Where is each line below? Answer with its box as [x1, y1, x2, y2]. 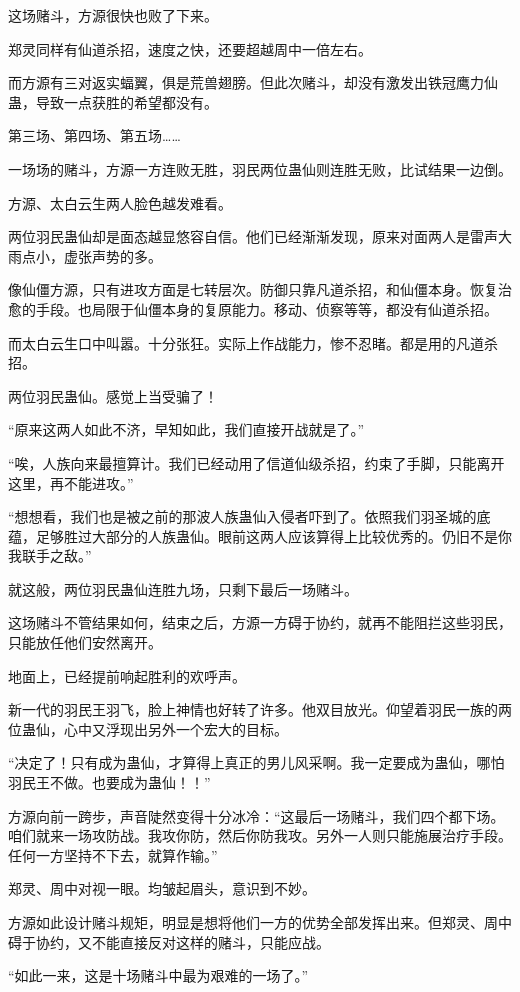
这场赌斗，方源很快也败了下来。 [8, 5, 218, 25]
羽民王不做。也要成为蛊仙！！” [8, 772, 211, 793]
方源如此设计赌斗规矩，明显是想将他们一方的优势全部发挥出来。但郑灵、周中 [8, 912, 512, 932]
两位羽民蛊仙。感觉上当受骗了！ [8, 385, 218, 406]
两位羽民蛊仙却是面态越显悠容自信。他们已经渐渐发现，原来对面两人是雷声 [8, 226, 498, 247]
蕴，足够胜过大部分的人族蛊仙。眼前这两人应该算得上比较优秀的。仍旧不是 [8, 525, 498, 546]
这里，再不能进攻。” [8, 472, 134, 493]
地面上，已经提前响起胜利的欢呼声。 [8, 665, 246, 686]
